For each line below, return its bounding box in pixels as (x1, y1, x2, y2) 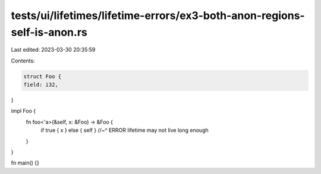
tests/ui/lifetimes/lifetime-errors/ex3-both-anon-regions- (11, 9, 306, 22)
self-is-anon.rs (11, 26, 87, 39)
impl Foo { (11, 107, 36, 115)
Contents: (11, 57, 35, 64)
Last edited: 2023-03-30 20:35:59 (11, 46, 96, 53)
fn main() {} (11, 159, 40, 166)
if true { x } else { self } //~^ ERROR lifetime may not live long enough (40, 126, 209, 134)
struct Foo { (23, 73, 62, 80)
